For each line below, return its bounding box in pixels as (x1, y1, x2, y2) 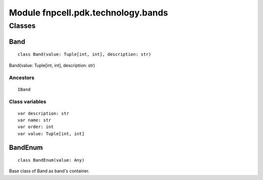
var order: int (18, 124, 54, 130)
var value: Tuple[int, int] (18, 131, 85, 136)
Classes (9, 21, 36, 30)
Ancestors (9, 74, 35, 81)
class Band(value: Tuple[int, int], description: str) (18, 51, 151, 57)
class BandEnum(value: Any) (18, 158, 85, 163)
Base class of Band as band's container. (9, 168, 90, 174)
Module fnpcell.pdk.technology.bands (9, 7, 168, 18)
